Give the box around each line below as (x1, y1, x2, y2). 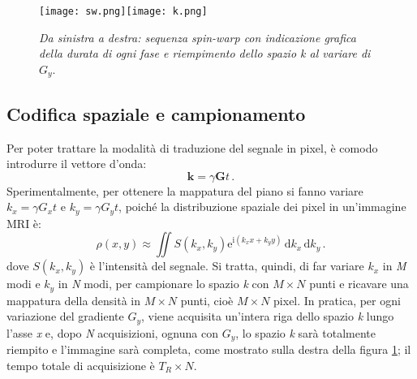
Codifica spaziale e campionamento (6, 101, 306, 126)
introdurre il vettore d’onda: (6, 155, 147, 172)
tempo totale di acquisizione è (6, 356, 155, 373)
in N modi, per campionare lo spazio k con (58, 275, 269, 292)
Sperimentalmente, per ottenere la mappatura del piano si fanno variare (6, 182, 363, 199)
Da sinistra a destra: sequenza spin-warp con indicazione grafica (39, 28, 356, 45)
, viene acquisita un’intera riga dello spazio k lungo (141, 308, 394, 325)
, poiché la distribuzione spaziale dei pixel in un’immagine (118, 198, 406, 215)
